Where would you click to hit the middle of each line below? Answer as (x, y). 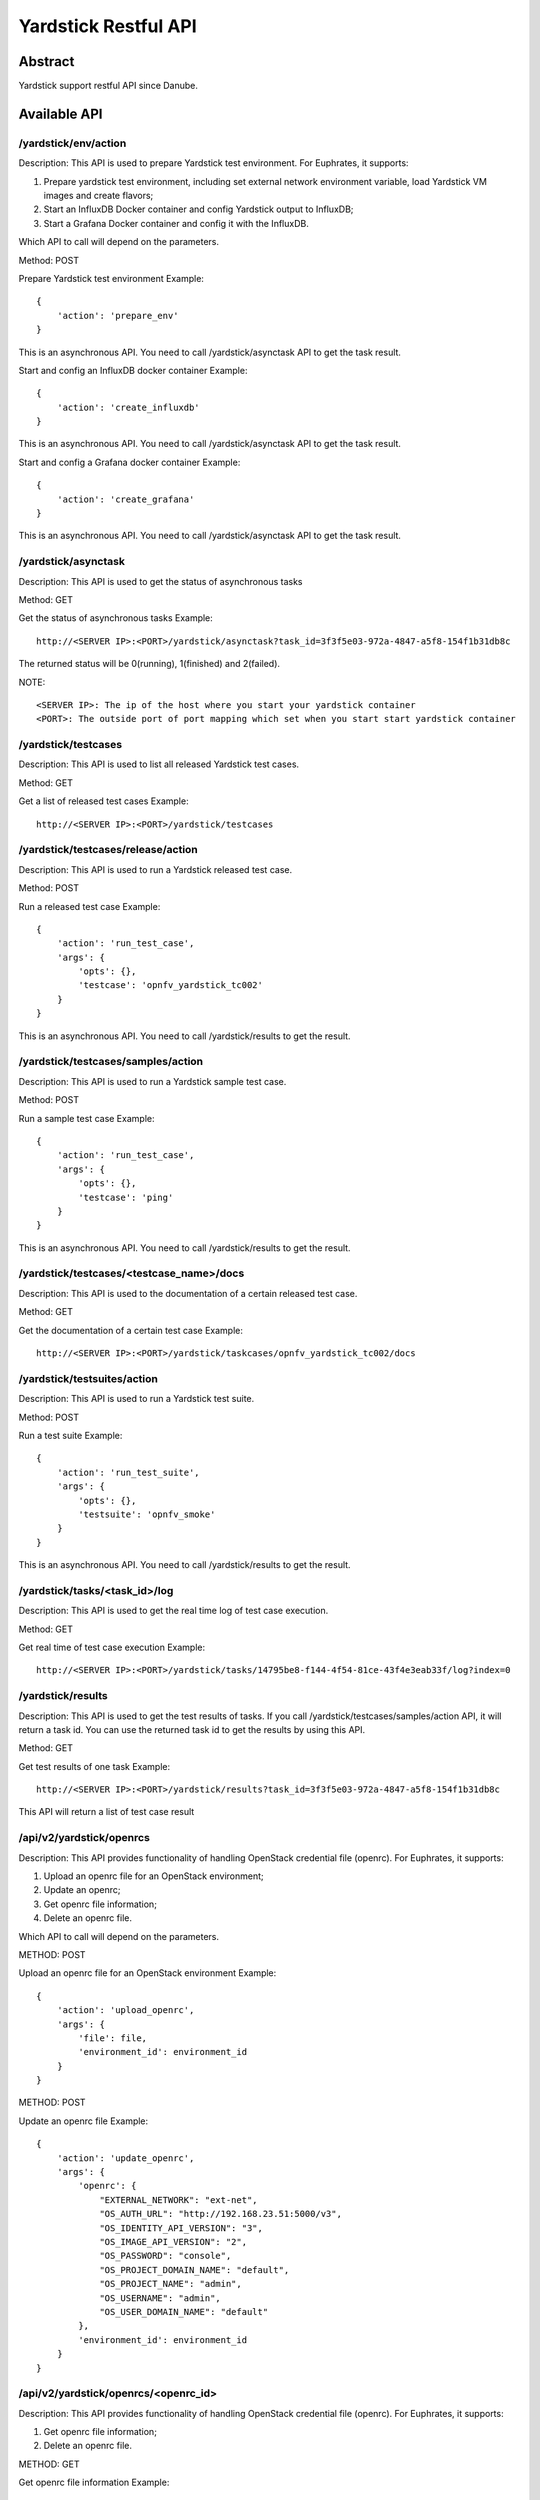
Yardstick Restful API (107, 26)
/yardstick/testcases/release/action (108, 850)
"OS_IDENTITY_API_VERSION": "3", (181, 2228)
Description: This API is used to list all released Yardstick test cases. (159, 764)
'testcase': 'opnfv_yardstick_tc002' (171, 985)
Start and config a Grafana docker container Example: (129, 462)
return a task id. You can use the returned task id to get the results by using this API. (192, 1729)
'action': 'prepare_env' (117, 315)
